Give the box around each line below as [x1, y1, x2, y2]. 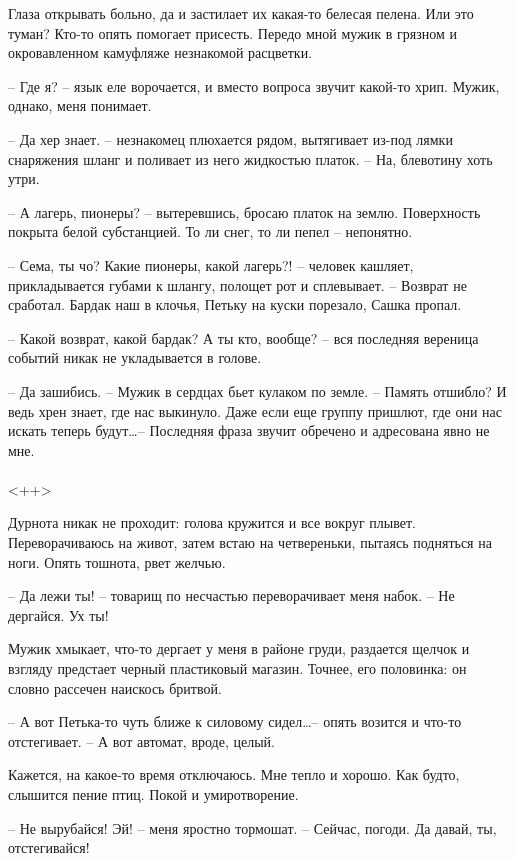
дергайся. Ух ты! [8, 604, 109, 625]
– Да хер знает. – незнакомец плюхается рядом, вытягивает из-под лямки [8, 128, 453, 149]
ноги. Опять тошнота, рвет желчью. [8, 551, 226, 572]
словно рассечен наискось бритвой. [8, 677, 222, 698]
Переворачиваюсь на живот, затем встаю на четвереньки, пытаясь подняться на [8, 532, 492, 553]
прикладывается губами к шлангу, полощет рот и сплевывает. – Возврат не [8, 274, 467, 295]
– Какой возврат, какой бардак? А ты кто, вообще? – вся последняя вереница [8, 327, 479, 348]
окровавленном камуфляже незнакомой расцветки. [8, 42, 313, 63]
